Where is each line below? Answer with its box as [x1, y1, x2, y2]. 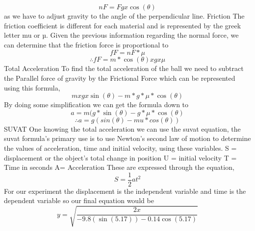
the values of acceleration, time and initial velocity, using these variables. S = [4, 142, 237, 153]
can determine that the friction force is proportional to [4, 39, 169, 49]
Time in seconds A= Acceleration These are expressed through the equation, [4, 162, 234, 172]
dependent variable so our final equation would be [4, 195, 154, 206]
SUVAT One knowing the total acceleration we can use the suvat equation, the [4, 123, 241, 134]
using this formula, [4, 82, 60, 92]
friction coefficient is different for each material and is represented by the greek [4, 20, 241, 30]
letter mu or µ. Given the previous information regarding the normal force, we [4, 30, 239, 40]
